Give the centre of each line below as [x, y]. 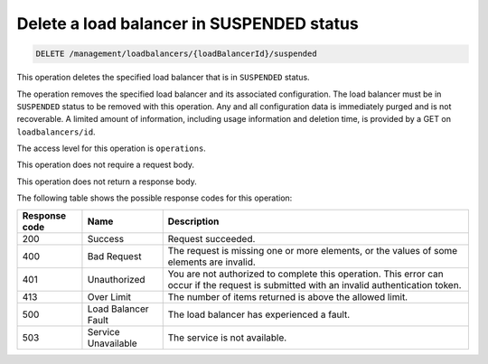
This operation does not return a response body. [107, 182]
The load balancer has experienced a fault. [259, 314]
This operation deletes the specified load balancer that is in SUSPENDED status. [164, 78]
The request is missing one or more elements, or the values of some [313, 250]
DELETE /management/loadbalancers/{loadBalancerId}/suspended [176, 54]
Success [106, 238]
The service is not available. [227, 337]
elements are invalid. [212, 262]
